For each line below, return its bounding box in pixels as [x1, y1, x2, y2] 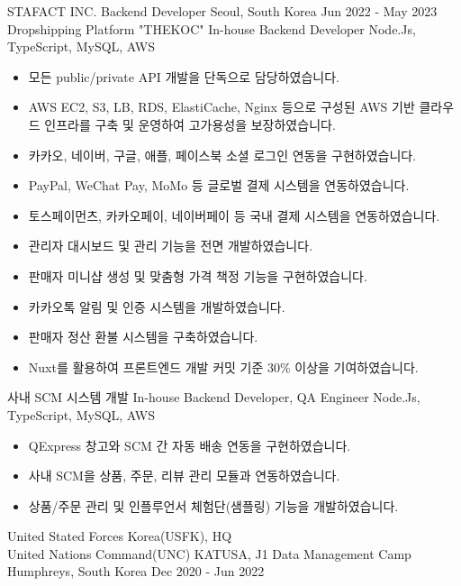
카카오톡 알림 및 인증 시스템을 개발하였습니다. [28, 297, 285, 316]
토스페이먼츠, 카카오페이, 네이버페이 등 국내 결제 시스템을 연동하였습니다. [28, 206, 440, 224]
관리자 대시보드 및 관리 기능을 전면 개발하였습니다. [28, 236, 313, 255]
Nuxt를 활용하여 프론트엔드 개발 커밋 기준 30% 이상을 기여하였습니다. [28, 357, 419, 376]
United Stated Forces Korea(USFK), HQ [7, 526, 232, 545]
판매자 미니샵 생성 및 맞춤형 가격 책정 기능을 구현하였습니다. [28, 266, 367, 285]
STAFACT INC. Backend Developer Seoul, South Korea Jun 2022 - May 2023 [7, 2, 438, 20]
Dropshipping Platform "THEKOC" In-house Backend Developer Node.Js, [7, 19, 416, 38]
